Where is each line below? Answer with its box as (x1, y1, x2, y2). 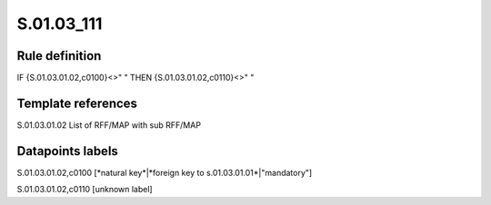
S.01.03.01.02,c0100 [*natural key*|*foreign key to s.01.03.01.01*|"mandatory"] (16, 167, 313, 178)
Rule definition (16, 48, 102, 63)
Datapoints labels (16, 143, 118, 159)
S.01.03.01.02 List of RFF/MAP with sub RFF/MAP (16, 119, 202, 131)
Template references (16, 95, 138, 111)
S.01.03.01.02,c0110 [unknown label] (16, 184, 154, 195)
